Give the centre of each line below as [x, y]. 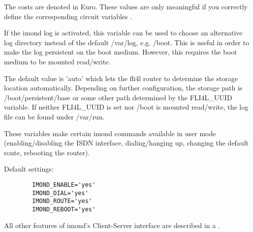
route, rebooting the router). [47, 152]
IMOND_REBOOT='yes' [64, 209]
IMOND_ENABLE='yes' [64, 185]
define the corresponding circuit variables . [68, 16]
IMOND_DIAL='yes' [60, 193]
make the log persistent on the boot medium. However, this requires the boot [121, 52]
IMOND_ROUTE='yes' [62, 201]
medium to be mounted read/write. [57, 61]
